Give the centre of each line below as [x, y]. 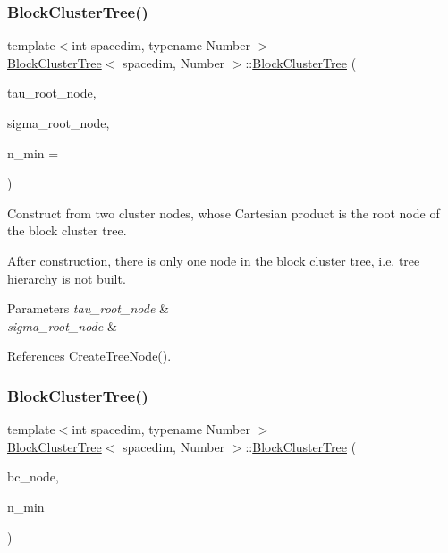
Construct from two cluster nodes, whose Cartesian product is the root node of [224, 213]
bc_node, [33, 476]
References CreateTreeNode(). [89, 356]
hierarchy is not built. [67, 278]
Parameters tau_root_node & [88, 308]
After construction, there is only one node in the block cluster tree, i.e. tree [214, 260]
